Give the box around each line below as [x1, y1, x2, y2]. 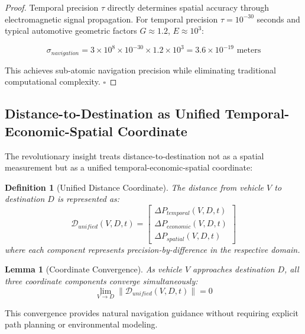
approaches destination [193, 263, 275, 275]
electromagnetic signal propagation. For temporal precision [5, 12, 218, 25]
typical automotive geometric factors [5, 24, 137, 37]
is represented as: [57, 192, 120, 205]
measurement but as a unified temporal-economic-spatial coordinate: [5, 161, 253, 174]
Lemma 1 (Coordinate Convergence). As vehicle [5, 263, 182, 275]
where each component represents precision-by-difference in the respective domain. [5, 243, 300, 255]
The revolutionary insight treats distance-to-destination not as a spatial [5, 149, 264, 162]
